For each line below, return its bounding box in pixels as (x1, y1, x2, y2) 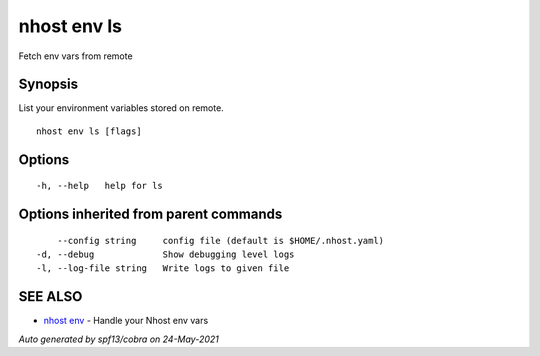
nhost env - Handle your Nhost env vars (43, 315, 209, 327)
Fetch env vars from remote (18, 50, 134, 62)
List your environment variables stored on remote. (18, 102, 224, 114)
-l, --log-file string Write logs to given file (36, 263, 290, 274)
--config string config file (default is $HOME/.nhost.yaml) (56, 235, 385, 246)
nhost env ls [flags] (36, 125, 142, 137)
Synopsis (18, 76, 79, 93)
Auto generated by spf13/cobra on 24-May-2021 (18, 333, 220, 345)
